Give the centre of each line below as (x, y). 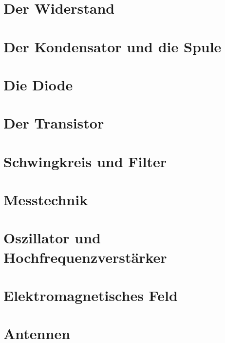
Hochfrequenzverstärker (85, 257)
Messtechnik (46, 200)
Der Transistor (54, 123)
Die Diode (38, 84)
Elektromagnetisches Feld (91, 295)
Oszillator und (52, 238)
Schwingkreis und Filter (85, 161)
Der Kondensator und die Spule (112, 46)
